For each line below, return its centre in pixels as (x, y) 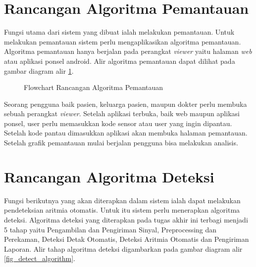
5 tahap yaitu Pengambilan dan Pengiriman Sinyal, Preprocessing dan (110, 229)
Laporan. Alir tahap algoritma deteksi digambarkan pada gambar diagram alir (123, 248)
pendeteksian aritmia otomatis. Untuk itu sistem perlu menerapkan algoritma (122, 210)
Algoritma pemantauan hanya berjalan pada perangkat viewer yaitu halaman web (128, 51)
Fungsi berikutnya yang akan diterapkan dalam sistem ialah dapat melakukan (122, 200)
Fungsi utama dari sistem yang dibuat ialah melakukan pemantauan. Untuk (119, 32)
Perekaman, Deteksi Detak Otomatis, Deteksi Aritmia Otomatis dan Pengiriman (127, 239)
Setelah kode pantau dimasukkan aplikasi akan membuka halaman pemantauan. (126, 133)
